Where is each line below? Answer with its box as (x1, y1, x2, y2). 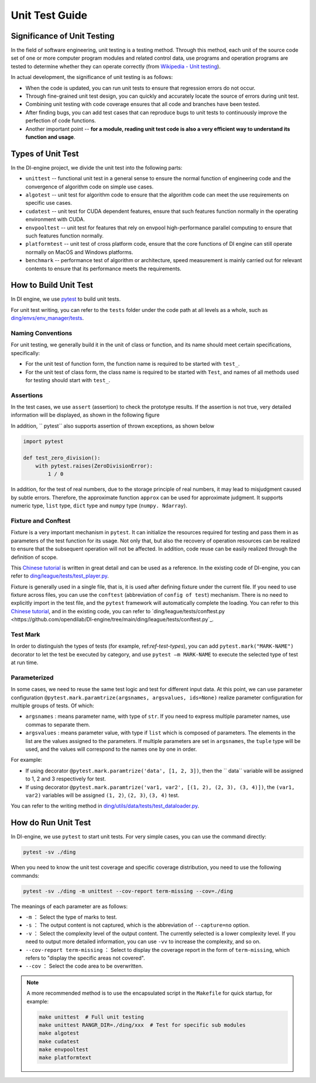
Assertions (11, 391, 43, 399)
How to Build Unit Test (11, 280, 94, 290)
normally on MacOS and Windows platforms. (25, 249, 133, 256)
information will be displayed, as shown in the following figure (11, 411, 160, 418)
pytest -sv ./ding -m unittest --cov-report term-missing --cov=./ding (23, 888, 233, 895)
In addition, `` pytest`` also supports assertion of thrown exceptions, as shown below (11, 422, 215, 429)
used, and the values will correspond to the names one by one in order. (25, 746, 197, 753)
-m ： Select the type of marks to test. (25, 913, 117, 920)
